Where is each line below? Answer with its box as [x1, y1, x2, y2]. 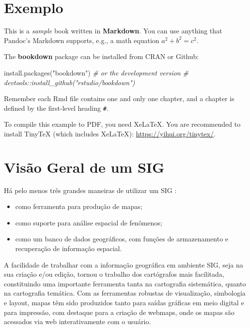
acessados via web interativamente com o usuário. [4, 316, 151, 327]
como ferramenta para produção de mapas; [15, 201, 142, 211]
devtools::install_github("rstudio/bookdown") [4, 77, 135, 87]
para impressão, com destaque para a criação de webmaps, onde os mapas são [4, 307, 234, 317]
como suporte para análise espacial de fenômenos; [15, 217, 162, 227]
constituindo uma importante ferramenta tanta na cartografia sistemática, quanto [4, 278, 246, 288]
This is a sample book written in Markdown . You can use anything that [4, 26, 222, 36]
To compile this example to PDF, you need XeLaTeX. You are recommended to [4, 119, 241, 129]
